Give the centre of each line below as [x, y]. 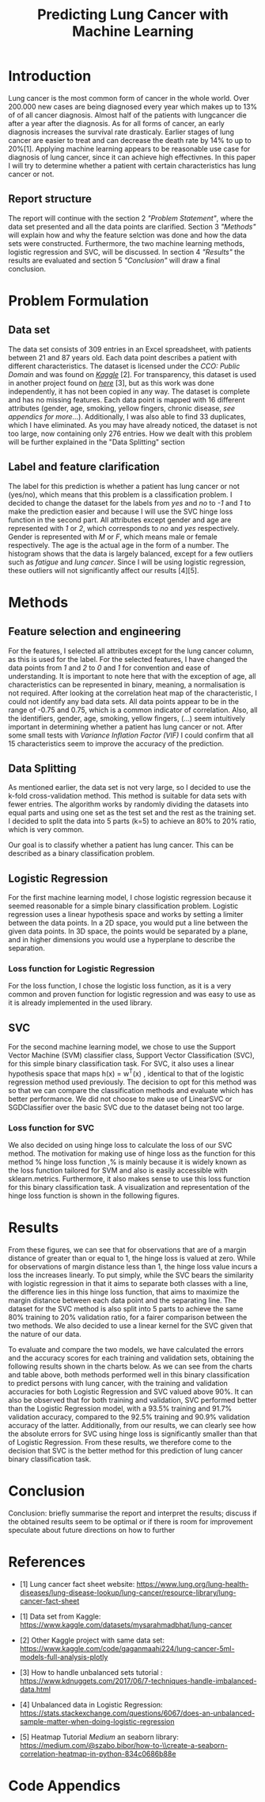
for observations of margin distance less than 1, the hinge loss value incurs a [133, 1267]
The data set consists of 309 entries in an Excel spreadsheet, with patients [130, 349]
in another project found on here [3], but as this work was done [112, 383]
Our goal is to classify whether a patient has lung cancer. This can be [121, 845]
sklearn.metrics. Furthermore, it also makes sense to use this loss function [129, 1179]
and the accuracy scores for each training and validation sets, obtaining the [131, 1358]
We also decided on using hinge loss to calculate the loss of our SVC [120, 1146]
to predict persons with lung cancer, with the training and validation [118, 1384]
